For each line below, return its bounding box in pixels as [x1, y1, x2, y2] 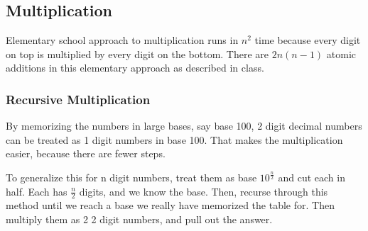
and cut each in [278, 169, 345, 184]
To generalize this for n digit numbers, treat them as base [6, 169, 257, 184]
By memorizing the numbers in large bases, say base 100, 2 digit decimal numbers [6, 118, 362, 133]
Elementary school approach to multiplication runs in [6, 33, 239, 47]
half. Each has [6, 184, 67, 198]
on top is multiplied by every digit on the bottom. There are [6, 46, 269, 61]
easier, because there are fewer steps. [6, 146, 166, 161]
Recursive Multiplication [6, 90, 151, 108]
